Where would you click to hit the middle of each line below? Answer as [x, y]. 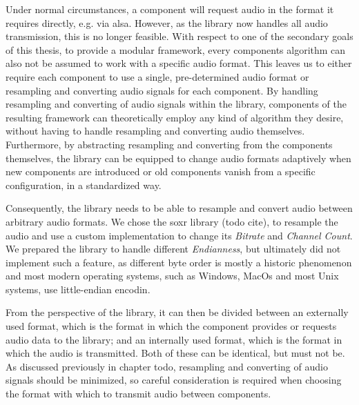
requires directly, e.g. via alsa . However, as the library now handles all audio [167, 22]
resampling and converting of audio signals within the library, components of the [176, 104]
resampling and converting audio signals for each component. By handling [162, 90]
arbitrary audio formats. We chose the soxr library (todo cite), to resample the [172, 221]
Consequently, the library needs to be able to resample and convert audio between [179, 208]
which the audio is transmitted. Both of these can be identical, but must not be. [175, 353]
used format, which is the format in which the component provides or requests [171, 326]
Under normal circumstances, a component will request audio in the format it [170, 9]
